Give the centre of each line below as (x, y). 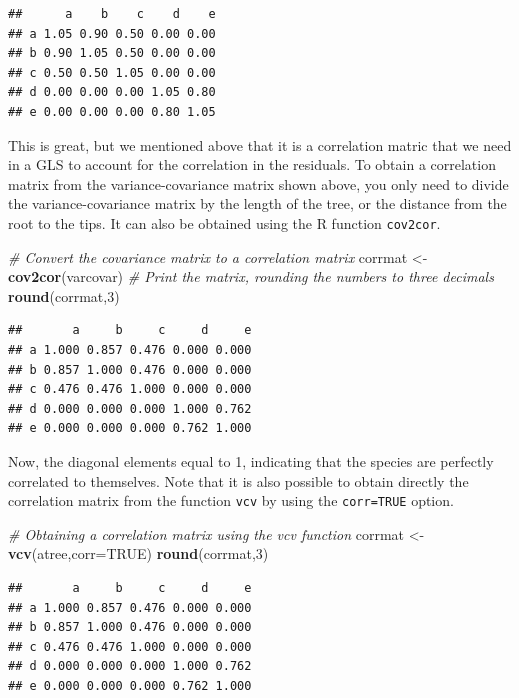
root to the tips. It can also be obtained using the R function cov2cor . (224, 222)
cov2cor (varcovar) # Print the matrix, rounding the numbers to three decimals (251, 276)
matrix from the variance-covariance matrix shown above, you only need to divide (258, 183)
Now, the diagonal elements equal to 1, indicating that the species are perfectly (251, 460)
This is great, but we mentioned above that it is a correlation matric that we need (260, 144)
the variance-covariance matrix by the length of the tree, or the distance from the (257, 203)
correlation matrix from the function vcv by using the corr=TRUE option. (231, 500)
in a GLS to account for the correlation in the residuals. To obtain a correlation (252, 164)
